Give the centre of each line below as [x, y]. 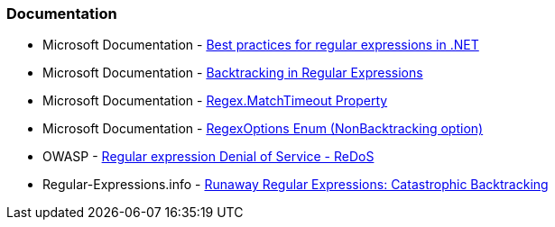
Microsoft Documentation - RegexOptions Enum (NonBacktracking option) [263, 129]
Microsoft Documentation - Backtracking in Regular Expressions [233, 73]
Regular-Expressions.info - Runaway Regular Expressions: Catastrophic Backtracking [296, 185]
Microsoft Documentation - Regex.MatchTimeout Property [215, 101]
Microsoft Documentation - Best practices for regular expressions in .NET [261, 45]
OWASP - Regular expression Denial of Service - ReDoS [208, 157]
